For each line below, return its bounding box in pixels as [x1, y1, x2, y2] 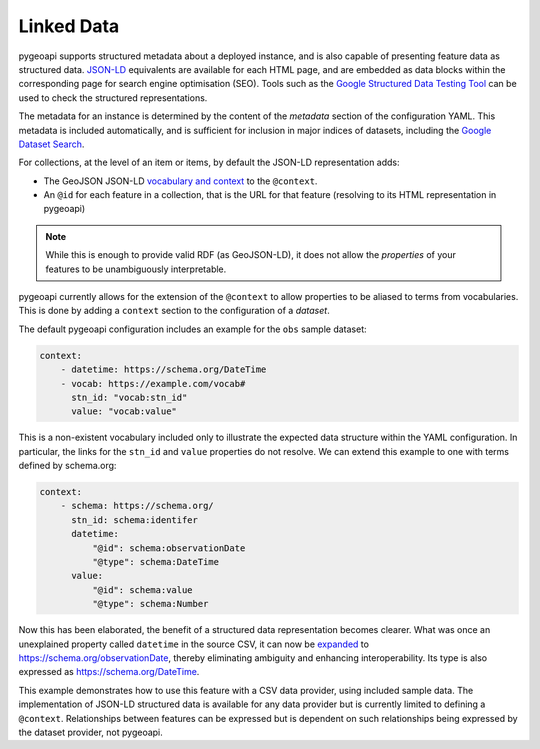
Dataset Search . [18, 138, 85, 150]
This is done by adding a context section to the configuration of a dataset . [18, 305, 330, 317]
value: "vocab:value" [71, 406, 177, 417]
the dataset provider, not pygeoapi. [18, 726, 164, 738]
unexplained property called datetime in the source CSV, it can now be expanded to [18, 638, 370, 650]
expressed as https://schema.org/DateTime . [18, 666, 200, 678]
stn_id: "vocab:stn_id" [71, 391, 188, 403]
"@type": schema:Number [91, 598, 209, 610]
